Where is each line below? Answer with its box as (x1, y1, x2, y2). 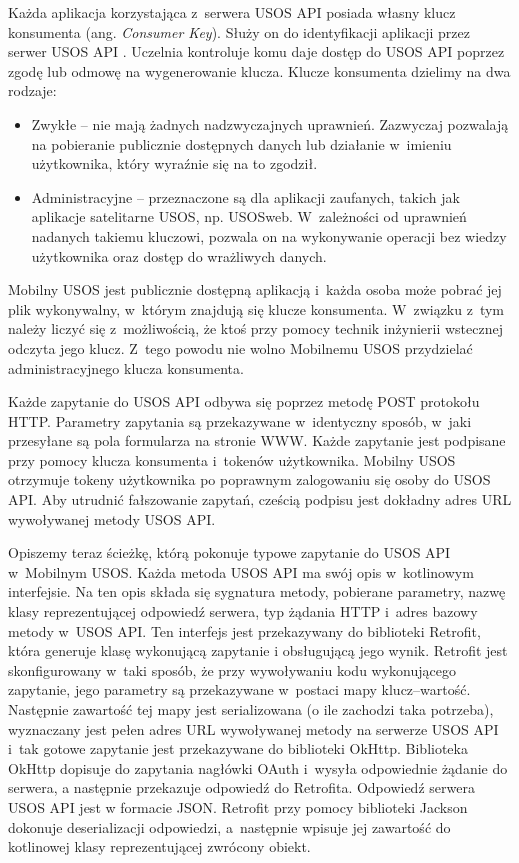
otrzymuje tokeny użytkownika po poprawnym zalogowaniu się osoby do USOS (8, 469, 491, 490)
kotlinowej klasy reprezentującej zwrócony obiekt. (8, 836, 311, 857)
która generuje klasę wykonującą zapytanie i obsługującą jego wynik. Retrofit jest (8, 640, 508, 661)
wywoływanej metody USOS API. (8, 508, 216, 529)
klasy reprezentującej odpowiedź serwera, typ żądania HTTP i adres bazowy (8, 601, 478, 622)
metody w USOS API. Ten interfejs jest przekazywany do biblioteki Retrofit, (8, 620, 481, 641)
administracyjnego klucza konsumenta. (8, 357, 244, 378)
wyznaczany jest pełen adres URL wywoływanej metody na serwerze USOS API (8, 718, 499, 739)
